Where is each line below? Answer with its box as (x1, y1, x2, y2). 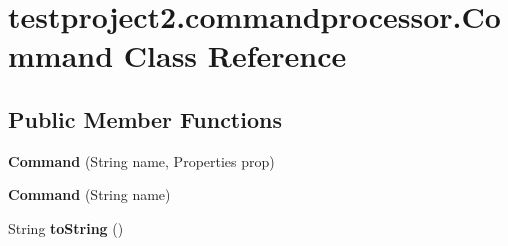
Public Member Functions (8, 103, 282, 134)
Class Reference (123, 35, 347, 76)
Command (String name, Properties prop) (8, 150, 275, 171)
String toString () (8, 217, 124, 238)
